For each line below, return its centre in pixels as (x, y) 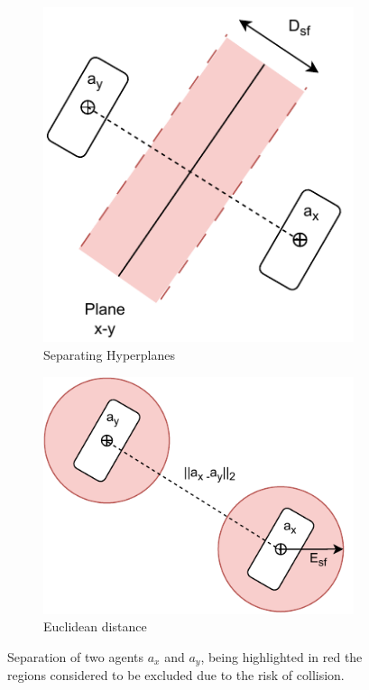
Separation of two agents (76, 656)
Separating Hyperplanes (110, 354)
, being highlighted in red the (281, 656)
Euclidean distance (95, 626)
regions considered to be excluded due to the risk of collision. (176, 675)
